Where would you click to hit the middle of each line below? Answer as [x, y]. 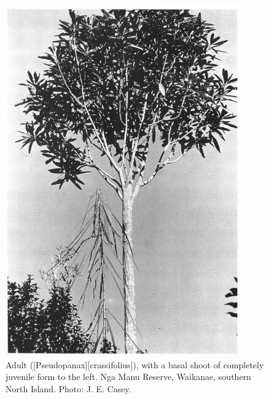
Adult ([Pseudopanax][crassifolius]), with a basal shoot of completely [135, 364]
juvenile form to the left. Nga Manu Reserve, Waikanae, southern [128, 377]
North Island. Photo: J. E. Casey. [68, 388]
